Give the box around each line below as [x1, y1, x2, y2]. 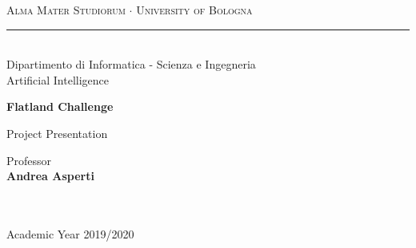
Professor [6, 152, 52, 168]
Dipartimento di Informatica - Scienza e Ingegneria [6, 56, 256, 73]
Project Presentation [6, 124, 108, 141]
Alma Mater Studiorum [6, 2, 126, 18]
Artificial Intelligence [6, 71, 109, 88]
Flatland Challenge [6, 98, 114, 115]
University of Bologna [136, 2, 253, 18]
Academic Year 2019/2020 [6, 225, 134, 242]
